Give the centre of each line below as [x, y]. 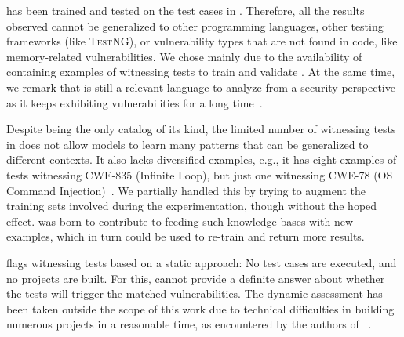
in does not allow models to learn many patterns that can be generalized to [187, 144]
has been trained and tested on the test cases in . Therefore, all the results [186, 10]
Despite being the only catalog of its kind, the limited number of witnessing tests [201, 129]
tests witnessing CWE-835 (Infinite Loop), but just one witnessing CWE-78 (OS [200, 174]
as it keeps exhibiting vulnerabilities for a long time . [135, 102]
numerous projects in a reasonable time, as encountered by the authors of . [189, 324]
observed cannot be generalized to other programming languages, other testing [195, 25]
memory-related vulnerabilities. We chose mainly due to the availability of [184, 56]
